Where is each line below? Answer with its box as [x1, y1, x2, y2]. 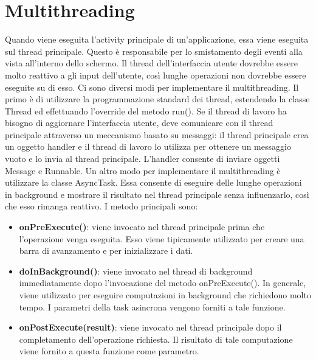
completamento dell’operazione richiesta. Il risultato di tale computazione [19, 332, 293, 345]
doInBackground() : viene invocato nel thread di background [19, 264, 253, 277]
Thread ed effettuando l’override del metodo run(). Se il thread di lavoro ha [5, 104, 287, 117]
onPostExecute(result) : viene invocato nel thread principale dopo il [19, 321, 282, 334]
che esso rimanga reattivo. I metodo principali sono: [5, 200, 198, 212]
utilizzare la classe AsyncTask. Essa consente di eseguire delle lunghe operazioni [5, 176, 302, 189]
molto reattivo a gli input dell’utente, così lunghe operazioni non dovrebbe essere [5, 68, 306, 81]
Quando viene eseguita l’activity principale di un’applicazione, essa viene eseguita [5, 33, 309, 46]
